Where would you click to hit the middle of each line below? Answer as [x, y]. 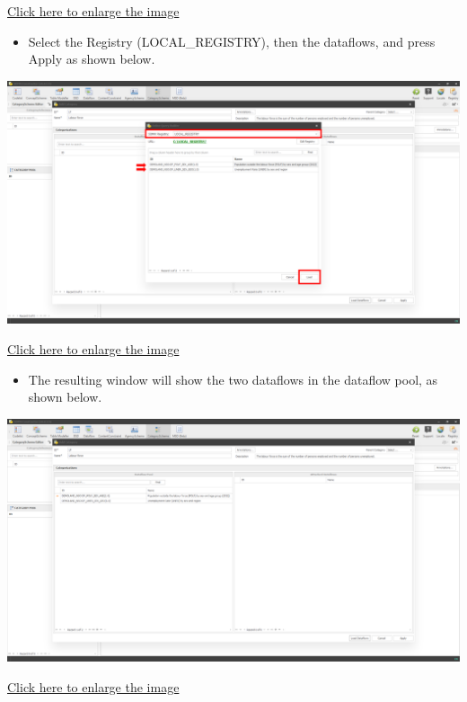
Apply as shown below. [92, 59]
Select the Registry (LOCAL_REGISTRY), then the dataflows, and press [232, 41]
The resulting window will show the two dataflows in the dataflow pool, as [233, 379]
